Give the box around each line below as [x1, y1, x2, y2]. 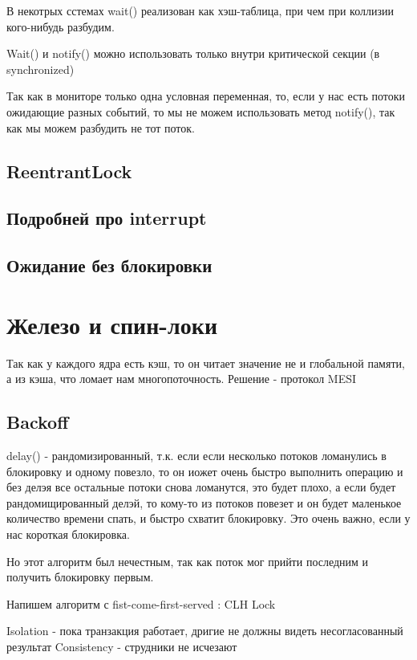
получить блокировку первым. [6, 568, 154, 585]
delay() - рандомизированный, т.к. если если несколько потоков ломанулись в [6, 447, 387, 464]
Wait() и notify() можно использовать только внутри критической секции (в [6, 45, 380, 62]
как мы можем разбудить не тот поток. [6, 119, 195, 136]
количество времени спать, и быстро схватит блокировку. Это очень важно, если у [6, 510, 411, 527]
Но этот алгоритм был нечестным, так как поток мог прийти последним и [6, 552, 369, 569]
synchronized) [6, 60, 75, 77]
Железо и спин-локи [6, 308, 218, 340]
